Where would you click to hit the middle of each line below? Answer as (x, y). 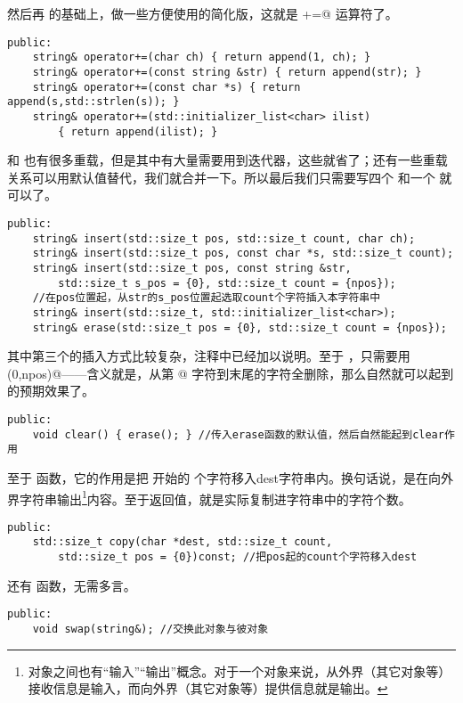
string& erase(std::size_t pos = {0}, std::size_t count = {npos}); (240, 327)
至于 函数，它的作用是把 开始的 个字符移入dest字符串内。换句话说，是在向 (224, 477)
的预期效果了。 (51, 391)
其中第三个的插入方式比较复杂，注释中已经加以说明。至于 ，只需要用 (209, 356)
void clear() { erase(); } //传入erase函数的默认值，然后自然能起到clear (238, 434)
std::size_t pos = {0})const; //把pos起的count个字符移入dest (238, 557)
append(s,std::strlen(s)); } (93, 102)
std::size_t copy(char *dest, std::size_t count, (183, 542)
